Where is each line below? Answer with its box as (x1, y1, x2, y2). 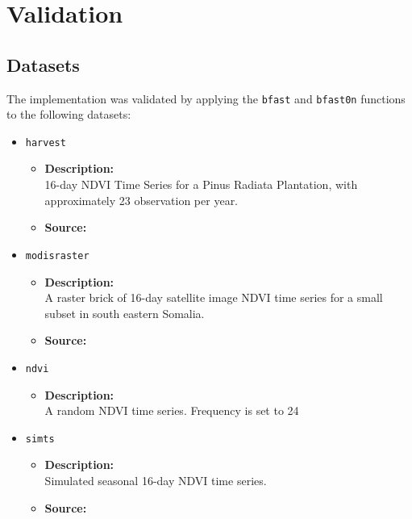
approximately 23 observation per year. (44, 191, 239, 208)
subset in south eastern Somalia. (44, 304, 205, 321)
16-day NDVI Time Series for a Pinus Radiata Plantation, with (44, 176, 358, 193)
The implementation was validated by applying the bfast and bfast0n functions (6, 90, 406, 107)
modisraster (25, 249, 89, 262)
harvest (25, 136, 66, 149)
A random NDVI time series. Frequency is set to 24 (44, 402, 299, 419)
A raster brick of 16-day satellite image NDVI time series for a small (44, 289, 383, 306)
